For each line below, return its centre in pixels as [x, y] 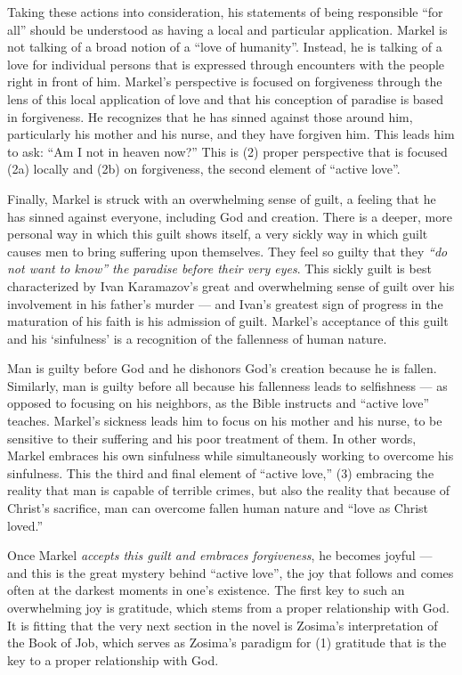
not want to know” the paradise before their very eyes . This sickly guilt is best [219, 268]
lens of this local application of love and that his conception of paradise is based [226, 98]
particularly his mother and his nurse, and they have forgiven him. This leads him [231, 134]
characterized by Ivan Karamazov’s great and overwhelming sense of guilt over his [231, 285]
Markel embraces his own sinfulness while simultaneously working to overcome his [231, 455]
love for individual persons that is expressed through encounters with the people [226, 64]
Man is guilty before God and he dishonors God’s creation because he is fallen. [222, 368]
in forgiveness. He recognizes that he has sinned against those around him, [210, 116]
